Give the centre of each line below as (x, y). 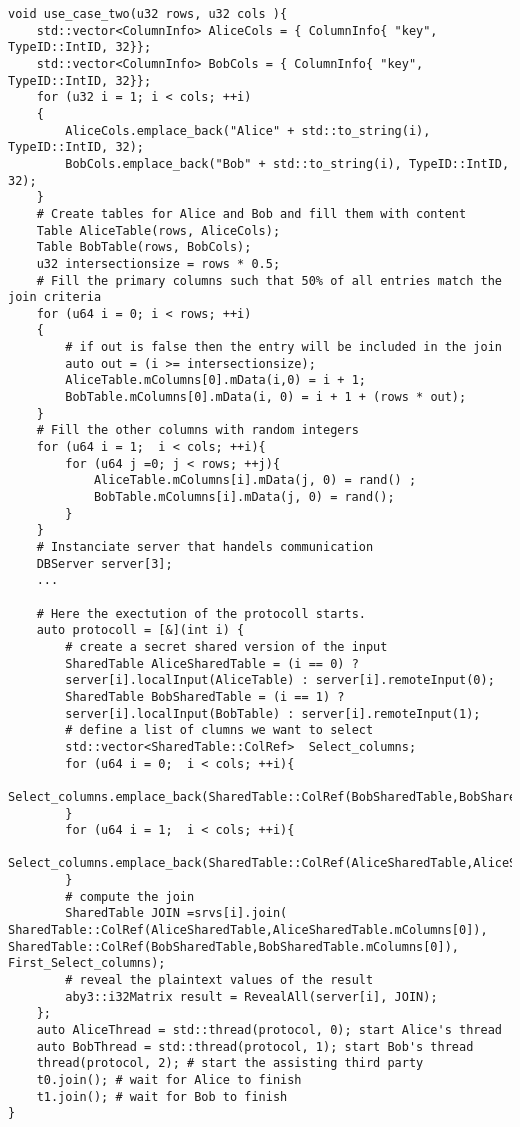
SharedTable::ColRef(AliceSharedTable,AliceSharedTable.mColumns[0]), (248, 930)
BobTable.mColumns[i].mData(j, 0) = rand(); (244, 497)
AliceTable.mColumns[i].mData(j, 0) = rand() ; (255, 480)
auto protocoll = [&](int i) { (140, 630)
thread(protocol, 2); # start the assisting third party (230, 1063)
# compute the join (130, 896)
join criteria (55, 297)
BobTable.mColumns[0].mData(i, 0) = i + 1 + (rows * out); (266, 397)
